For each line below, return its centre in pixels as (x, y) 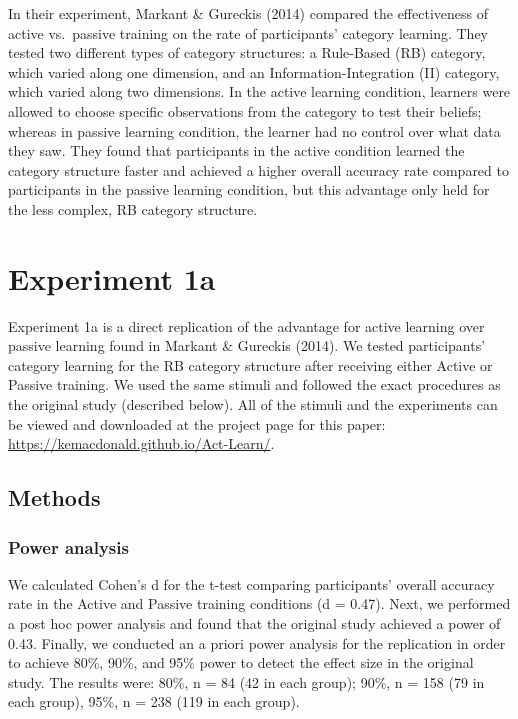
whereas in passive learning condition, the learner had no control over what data (254, 130)
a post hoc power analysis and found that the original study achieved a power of (254, 623)
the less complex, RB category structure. (133, 208)
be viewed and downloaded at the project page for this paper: (197, 423)
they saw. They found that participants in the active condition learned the (236, 150)
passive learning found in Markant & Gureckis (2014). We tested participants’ (247, 345)
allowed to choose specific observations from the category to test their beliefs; (245, 110)
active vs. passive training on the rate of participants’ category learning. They (248, 32)
